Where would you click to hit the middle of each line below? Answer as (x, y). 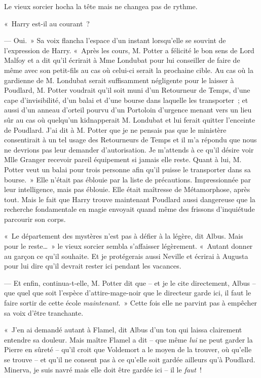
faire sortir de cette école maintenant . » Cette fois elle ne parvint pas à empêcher (131, 303)
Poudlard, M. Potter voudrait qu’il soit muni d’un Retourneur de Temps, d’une (127, 90)
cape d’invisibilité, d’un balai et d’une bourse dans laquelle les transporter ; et (126, 100)
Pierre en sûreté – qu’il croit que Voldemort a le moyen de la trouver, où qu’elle (128, 349)
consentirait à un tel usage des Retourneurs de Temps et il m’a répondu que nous (130, 140)
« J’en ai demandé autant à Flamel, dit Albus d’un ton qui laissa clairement (123, 330)
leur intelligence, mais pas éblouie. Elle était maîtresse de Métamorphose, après (127, 189)
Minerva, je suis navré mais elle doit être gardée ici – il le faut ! (103, 369)
